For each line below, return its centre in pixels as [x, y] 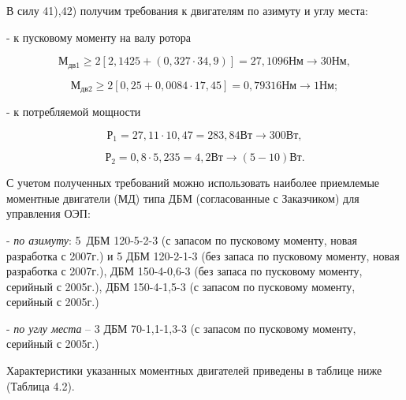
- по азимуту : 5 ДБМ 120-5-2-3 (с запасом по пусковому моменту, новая [182, 239]
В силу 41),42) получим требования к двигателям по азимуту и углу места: [187, 10]
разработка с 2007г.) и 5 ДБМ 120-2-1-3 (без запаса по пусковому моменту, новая [203, 255]
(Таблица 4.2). [41, 385]
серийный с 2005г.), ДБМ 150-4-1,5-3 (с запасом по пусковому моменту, [181, 286]
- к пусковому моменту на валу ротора [99, 37]
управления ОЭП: [48, 213]
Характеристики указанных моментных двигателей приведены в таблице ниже [194, 370]
